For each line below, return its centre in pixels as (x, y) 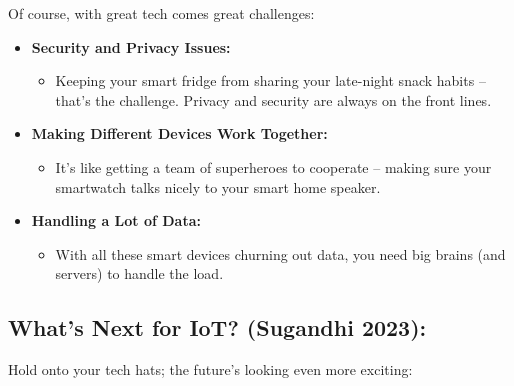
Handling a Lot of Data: (116, 220)
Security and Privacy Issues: (131, 46)
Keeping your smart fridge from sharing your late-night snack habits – (270, 80)
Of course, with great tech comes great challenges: (161, 13)
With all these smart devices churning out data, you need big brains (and (280, 253)
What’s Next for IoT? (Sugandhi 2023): (217, 327)
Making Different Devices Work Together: (179, 133)
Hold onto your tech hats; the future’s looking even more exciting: (210, 369)
